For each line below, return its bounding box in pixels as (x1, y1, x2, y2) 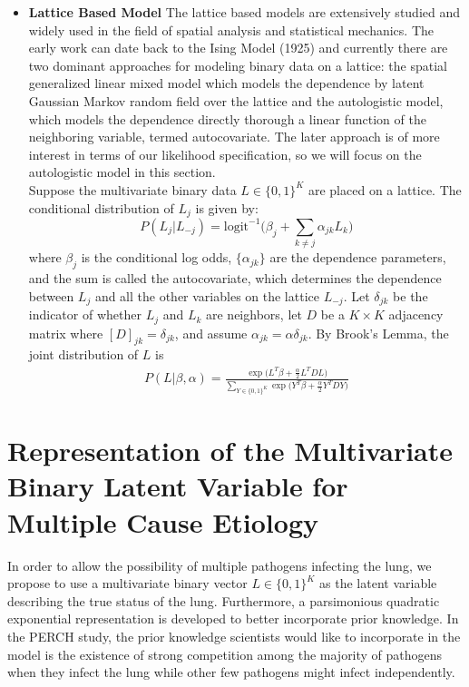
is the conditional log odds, (81, 248, 232, 267)
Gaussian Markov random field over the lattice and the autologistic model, (28, 91, 444, 110)
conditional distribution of (28, 198, 174, 217)
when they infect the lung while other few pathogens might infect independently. (7, 662, 455, 682)
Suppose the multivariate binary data (28, 180, 237, 199)
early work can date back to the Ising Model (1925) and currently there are (28, 38, 448, 57)
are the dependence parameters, (269, 248, 446, 267)
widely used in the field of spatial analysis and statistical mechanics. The (28, 20, 434, 39)
